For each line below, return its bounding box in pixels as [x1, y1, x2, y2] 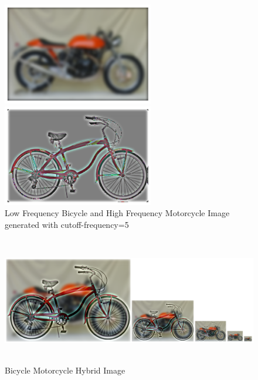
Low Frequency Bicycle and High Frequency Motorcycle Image [5, 207, 230, 219]
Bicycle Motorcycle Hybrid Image [5, 364, 125, 376]
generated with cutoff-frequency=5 [5, 218, 129, 230]
